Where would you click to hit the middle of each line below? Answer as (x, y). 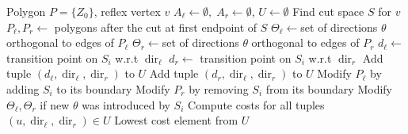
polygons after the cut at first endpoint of (156, 27)
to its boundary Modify (113, 88)
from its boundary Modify (329, 88)
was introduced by (126, 104)
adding (23, 88)
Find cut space (328, 11)
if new (55, 104)
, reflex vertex (127, 11)
